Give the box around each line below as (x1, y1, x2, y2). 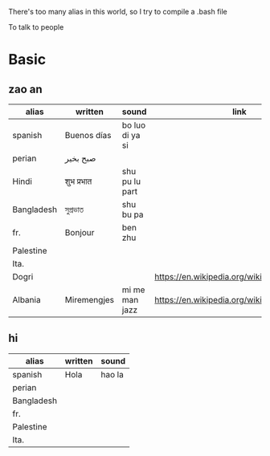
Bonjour (64, 227, 95, 238)
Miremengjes (64, 295, 115, 305)
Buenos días (64, 130, 112, 140)
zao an (8, 82, 43, 96)
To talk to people (8, 22, 64, 31)
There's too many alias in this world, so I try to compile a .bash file (8, 7, 227, 16)
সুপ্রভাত (64, 204, 84, 215)
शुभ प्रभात (64, 176, 92, 187)
